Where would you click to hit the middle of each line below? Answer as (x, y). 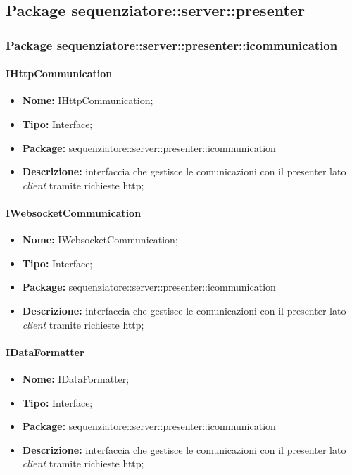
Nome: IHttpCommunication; (88, 100)
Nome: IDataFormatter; (76, 378)
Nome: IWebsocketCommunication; (100, 240)
